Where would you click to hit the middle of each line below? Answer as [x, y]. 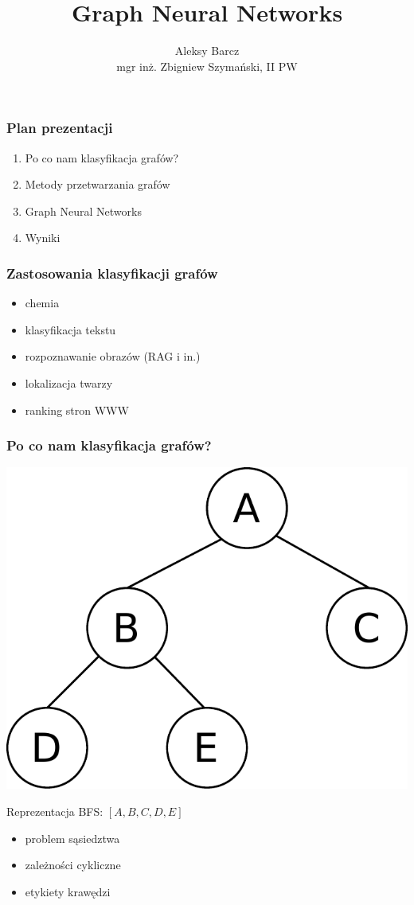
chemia [42, 303]
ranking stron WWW [77, 410]
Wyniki [43, 238]
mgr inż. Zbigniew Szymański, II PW [207, 66]
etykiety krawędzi [68, 891]
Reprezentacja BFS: [55, 811]
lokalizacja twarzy [69, 382]
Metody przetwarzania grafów [98, 184]
